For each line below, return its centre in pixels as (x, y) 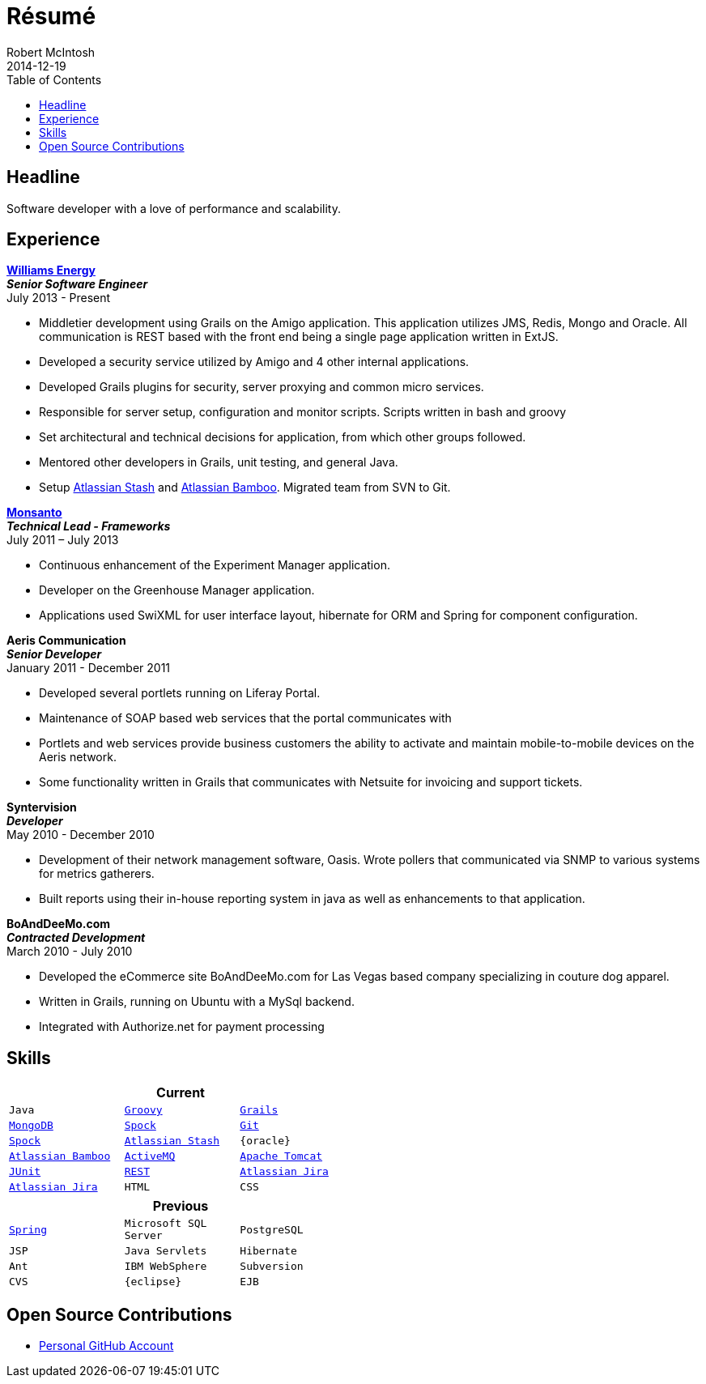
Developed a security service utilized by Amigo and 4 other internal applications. (254, 362)
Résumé (51, 16)
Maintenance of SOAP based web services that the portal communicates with (245, 718)
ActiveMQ (150, 1156)
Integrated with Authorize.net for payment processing (182, 1027)
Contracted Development (76, 938)
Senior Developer (54, 654)
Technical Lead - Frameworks (89, 526)
